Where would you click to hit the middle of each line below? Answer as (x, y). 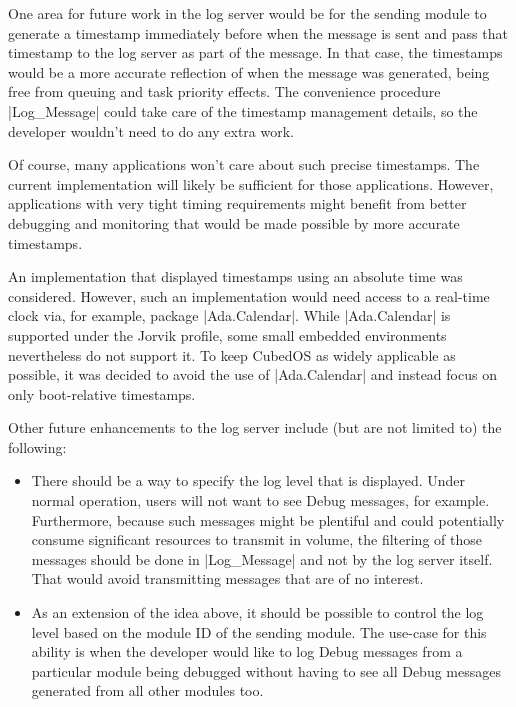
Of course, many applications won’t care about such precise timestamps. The (244, 164)
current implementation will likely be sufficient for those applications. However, (251, 183)
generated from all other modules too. (147, 690)
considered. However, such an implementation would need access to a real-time (249, 295)
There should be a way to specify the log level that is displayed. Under (248, 480)
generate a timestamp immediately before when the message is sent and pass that (258, 32)
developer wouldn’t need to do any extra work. (151, 130)
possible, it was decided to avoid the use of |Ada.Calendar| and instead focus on (252, 374)
